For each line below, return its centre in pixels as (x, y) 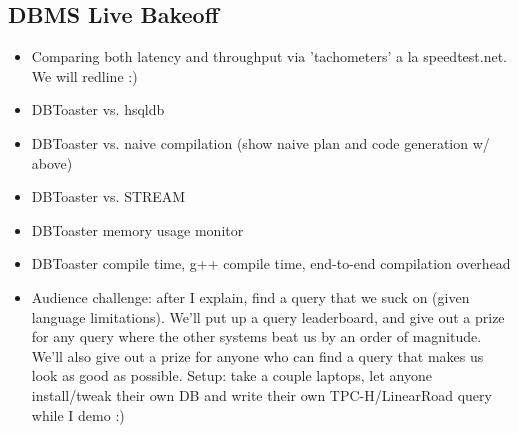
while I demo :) (78, 414)
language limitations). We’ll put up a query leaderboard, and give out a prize (268, 316)
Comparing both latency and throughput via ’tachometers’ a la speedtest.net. (269, 56)
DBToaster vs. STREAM (108, 196)
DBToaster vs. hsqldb (98, 109)
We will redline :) (84, 75)
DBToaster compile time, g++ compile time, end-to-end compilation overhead (271, 263)
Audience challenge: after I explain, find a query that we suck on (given (250, 296)
